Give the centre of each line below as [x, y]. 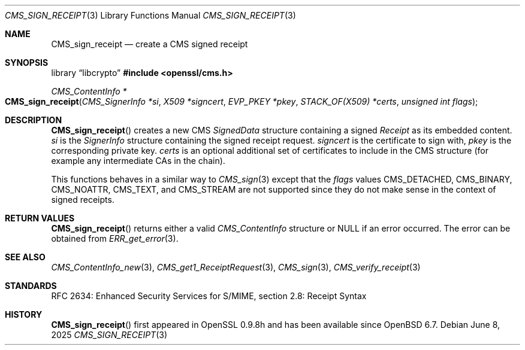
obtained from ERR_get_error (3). [115, 238]
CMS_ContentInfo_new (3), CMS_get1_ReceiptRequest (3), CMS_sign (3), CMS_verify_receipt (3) [236, 267]
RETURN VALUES [40, 218]
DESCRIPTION [34, 120]
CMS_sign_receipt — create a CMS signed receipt [150, 44]
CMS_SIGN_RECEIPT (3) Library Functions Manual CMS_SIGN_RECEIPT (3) [150, 15]
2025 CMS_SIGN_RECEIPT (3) [109, 335]
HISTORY [24, 314]
